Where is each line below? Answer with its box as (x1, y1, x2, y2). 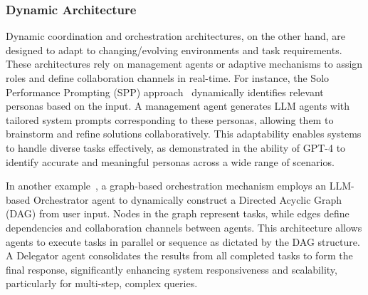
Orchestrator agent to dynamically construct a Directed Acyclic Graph (33, 192, 342, 207)
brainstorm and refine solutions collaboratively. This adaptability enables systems (6, 126, 362, 141)
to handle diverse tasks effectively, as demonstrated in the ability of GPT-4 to (6, 140, 346, 155)
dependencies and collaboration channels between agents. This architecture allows (6, 219, 362, 234)
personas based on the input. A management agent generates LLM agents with (6, 98, 350, 113)
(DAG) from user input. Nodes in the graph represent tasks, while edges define (6, 206, 349, 221)
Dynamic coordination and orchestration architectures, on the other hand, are (6, 29, 346, 43)
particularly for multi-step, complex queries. (6, 276, 198, 291)
